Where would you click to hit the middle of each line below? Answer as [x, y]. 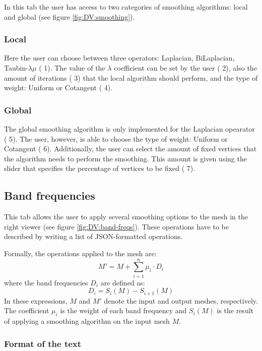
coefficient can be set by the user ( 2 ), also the [185, 68]
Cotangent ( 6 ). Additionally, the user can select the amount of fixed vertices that [130, 149]
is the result [235, 310]
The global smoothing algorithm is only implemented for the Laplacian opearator [129, 129]
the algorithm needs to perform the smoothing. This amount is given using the [125, 158]
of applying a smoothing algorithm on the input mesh [87, 321]
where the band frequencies [46, 282]
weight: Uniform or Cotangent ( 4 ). [58, 87]
